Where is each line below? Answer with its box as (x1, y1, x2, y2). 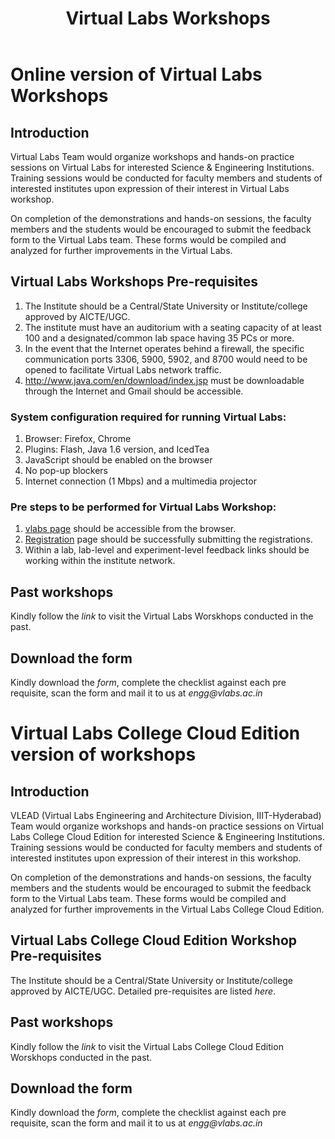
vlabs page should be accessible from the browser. (24, 523, 237, 535)
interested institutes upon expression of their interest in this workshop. (10, 852, 302, 864)
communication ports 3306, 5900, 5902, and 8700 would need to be (24, 353, 308, 365)
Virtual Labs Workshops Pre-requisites (10, 273, 259, 291)
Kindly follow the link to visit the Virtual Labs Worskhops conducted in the (10, 610, 314, 622)
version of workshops (10, 743, 197, 766)
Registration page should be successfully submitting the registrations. (24, 533, 313, 546)
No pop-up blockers (24, 465, 108, 477)
